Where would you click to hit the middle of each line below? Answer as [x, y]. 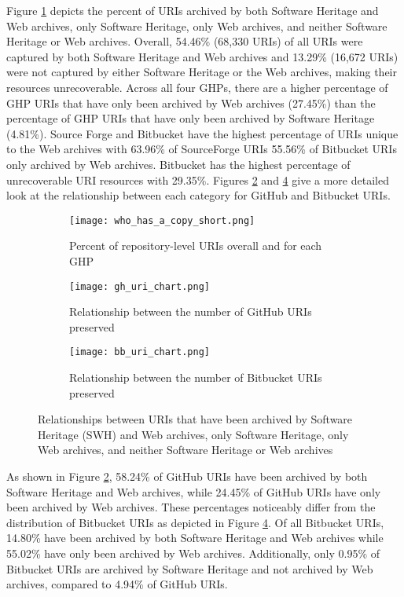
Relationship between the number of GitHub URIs [191, 311]
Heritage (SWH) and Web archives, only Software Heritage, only [193, 434]
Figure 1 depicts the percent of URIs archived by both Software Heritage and [193, 10]
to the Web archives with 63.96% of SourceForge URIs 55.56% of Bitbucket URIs [202, 149]
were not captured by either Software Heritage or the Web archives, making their [202, 72]
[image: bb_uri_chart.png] [140, 352]
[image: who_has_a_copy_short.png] [162, 220]
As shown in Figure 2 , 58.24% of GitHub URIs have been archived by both [187, 476]
